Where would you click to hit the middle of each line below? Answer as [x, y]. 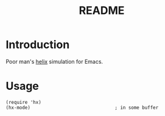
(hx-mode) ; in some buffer [82, 107]
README [102, 11]
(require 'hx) [24, 102]
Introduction [38, 45]
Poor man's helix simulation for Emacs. [54, 61]
